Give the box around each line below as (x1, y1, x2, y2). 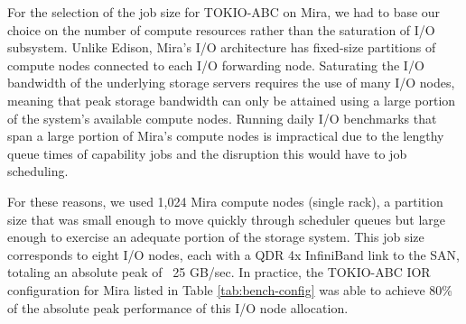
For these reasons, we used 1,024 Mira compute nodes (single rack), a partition (7, 191, 443, 210)
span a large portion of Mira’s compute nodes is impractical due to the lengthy (7, 126, 444, 145)
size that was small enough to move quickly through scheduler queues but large (7, 209, 446, 228)
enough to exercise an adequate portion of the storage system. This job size (7, 227, 424, 246)
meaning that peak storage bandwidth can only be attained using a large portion (7, 90, 456, 109)
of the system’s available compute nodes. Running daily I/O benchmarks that (7, 108, 437, 127)
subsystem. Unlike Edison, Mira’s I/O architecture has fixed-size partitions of (7, 38, 436, 57)
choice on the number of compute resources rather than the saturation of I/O (7, 20, 435, 39)
